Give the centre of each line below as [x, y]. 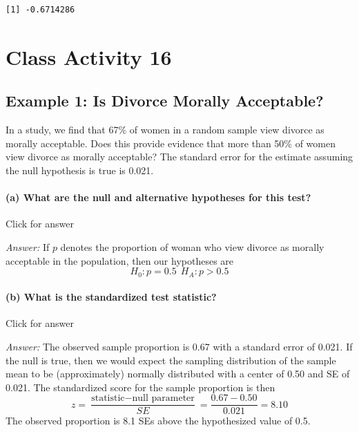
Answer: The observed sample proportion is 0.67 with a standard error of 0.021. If [179, 346]
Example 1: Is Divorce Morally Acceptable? [165, 101]
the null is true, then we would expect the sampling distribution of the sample [171, 360]
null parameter [163, 398]
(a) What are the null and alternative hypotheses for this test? [158, 197]
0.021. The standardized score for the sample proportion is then [140, 387]
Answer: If [28, 246]
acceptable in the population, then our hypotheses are [120, 260]
